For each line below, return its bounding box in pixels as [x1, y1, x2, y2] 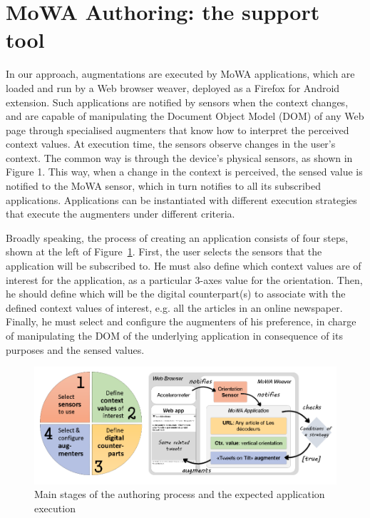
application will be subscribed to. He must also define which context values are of [6, 258, 361, 273]
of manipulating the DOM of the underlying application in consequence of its [6, 328, 343, 342]
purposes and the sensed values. [6, 342, 145, 357]
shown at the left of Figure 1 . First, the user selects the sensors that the [6, 244, 322, 259]
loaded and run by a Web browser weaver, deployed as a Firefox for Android [6, 80, 340, 95]
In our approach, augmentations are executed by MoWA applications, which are [6, 66, 355, 81]
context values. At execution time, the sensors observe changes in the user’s [6, 136, 336, 151]
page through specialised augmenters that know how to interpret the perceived [6, 122, 349, 137]
